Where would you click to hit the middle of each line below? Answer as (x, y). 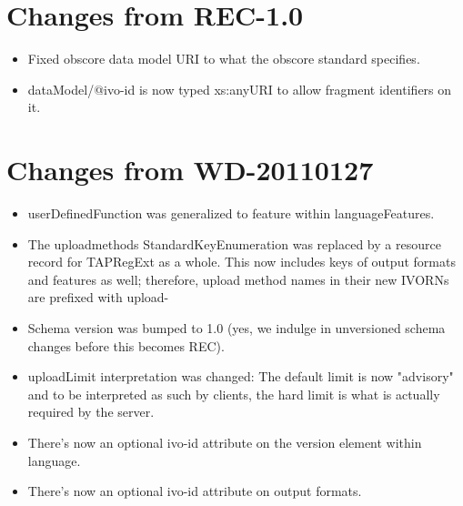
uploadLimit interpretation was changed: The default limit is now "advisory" (241, 376)
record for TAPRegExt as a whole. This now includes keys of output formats (242, 262)
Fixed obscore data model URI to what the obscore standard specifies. (224, 59)
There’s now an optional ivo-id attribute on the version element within (225, 442)
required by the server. (91, 412)
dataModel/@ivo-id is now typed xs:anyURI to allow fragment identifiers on (240, 89)
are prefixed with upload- (98, 297)
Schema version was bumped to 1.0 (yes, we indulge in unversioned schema (237, 328)
